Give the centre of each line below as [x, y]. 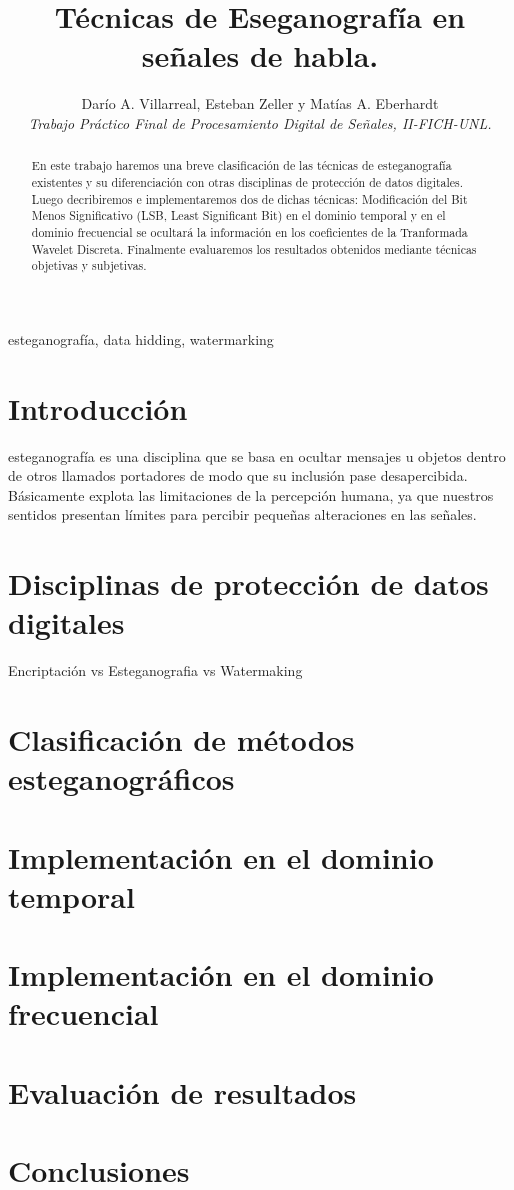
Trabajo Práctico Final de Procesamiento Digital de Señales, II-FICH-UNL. [260, 122]
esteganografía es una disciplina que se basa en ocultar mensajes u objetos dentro [257, 455]
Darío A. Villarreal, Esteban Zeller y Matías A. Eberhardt [260, 103]
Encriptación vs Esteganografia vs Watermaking [155, 670]
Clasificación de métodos [181, 739]
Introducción [98, 407]
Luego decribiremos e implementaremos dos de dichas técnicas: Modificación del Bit [249, 198]
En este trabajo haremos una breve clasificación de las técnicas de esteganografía [241, 165]
